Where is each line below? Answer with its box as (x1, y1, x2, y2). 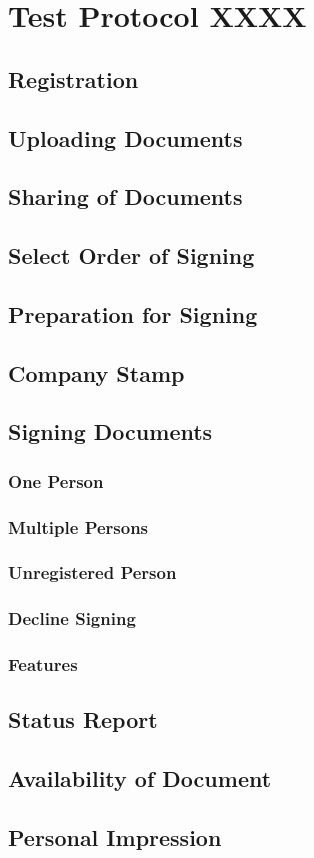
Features (8, 652, 78, 677)
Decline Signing (8, 606, 136, 631)
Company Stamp (8, 357, 185, 388)
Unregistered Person (8, 560, 177, 585)
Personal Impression (8, 822, 222, 853)
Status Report (8, 704, 158, 735)
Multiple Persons (8, 514, 149, 539)
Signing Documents (8, 416, 213, 447)
